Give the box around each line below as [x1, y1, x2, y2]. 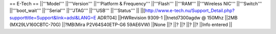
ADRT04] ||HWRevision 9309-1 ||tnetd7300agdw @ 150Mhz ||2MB [97, 14, 238, 20]
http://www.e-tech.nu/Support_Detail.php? [145, 7, 235, 13]
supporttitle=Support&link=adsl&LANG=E [9, 14, 97, 20]
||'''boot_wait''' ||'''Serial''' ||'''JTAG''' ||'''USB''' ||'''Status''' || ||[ [9, 7, 146, 13]
